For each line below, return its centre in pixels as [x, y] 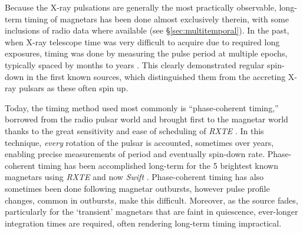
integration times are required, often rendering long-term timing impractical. [143, 223]
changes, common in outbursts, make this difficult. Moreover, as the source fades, [151, 200]
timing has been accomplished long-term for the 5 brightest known [158, 165]
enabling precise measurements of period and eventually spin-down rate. [135, 154]
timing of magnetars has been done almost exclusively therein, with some [157, 19]
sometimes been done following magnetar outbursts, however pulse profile [137, 188]
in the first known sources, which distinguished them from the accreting [156, 76]
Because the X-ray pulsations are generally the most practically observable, [141, 7]
